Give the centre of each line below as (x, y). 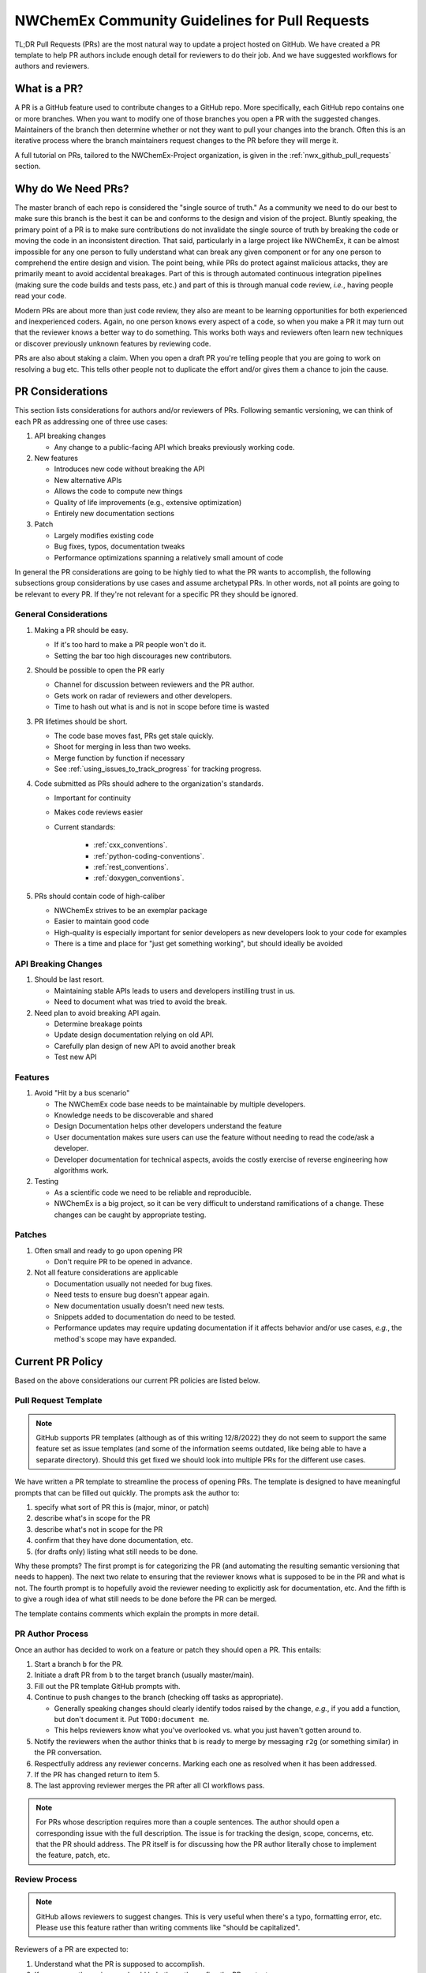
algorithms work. (82, 1170)
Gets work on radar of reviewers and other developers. (143, 695)
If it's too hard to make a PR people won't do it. (130, 645)
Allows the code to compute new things (118, 491)
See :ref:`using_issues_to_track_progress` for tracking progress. (158, 769)
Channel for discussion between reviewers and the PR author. (154, 685)
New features (56, 459)
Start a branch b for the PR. (79, 1664)
